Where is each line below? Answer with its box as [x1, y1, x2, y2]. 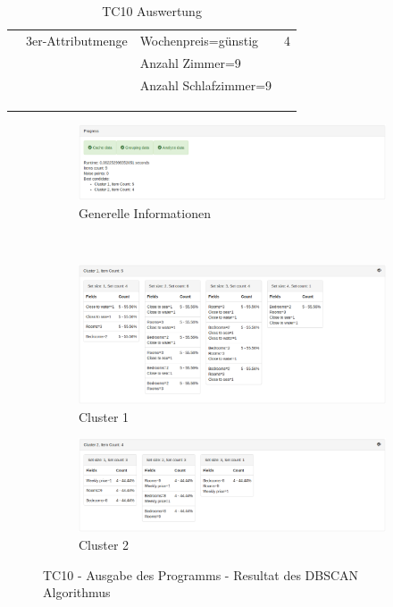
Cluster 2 [79, 535, 130, 553]
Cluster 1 [79, 407, 130, 426]
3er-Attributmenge [26, 30, 128, 49]
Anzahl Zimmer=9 [139, 53, 241, 72]
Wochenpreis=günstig [139, 30, 259, 49]
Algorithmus [43, 583, 111, 602]
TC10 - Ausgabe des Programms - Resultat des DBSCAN [43, 565, 359, 584]
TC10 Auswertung [102, 2, 202, 20]
